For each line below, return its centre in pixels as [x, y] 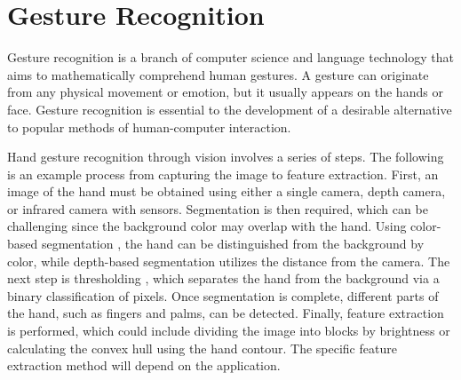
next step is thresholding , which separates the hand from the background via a [223, 278]
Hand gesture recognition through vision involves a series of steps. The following [226, 157]
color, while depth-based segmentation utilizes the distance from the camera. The [229, 261]
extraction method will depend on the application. [144, 365]
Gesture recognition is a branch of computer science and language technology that [230, 57]
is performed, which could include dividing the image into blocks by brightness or [229, 331]
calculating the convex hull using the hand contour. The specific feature [202, 348]
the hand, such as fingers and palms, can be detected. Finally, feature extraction [226, 313]
